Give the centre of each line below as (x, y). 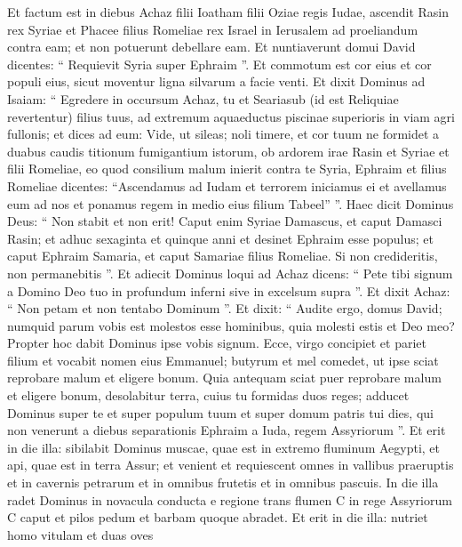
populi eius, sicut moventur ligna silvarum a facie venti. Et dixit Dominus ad (216, 81)
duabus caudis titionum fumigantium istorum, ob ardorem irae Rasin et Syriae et (228, 151)
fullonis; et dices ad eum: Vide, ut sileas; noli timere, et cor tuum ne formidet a (223, 134)
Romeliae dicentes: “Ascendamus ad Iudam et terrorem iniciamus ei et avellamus (227, 185)
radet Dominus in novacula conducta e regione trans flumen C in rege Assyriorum (230, 499)
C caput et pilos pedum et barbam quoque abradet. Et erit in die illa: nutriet (218, 517)
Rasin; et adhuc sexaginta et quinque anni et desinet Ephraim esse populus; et (221, 238)
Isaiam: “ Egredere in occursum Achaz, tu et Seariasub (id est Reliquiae (203, 98)
